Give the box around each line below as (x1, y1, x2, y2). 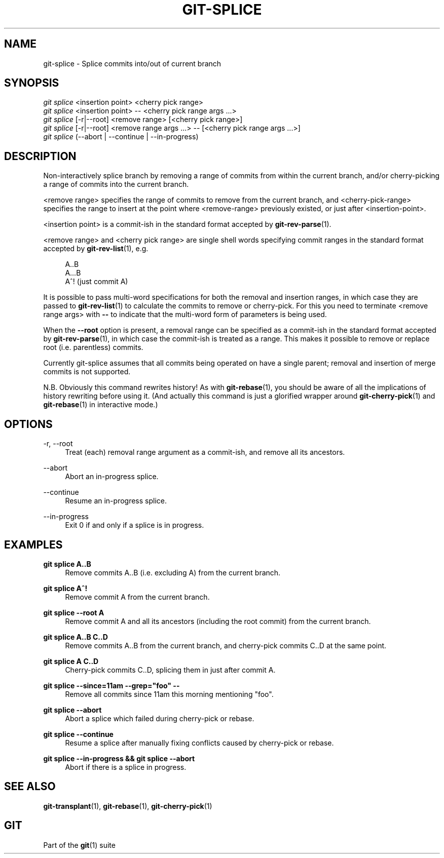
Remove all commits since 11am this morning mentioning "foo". (65, 689, 274, 698)
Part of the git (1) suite (43, 840, 116, 849)
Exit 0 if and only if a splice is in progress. (65, 521, 204, 530)
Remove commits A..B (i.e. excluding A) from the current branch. (65, 568, 281, 577)
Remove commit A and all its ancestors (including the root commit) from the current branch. (65, 616, 371, 626)
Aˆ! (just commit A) (65, 277, 128, 286)
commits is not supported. (43, 367, 131, 376)
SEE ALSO (4, 780, 56, 793)
